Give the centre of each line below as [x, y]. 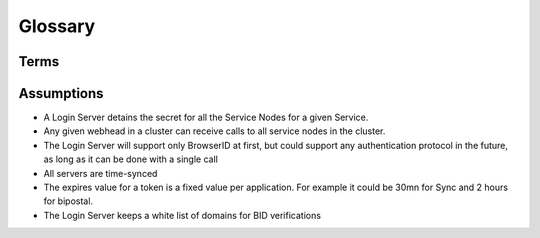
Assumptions [61, 93]
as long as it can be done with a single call [131, 159]
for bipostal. [68, 201]
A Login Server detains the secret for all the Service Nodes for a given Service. [206, 117]
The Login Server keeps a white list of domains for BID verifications [182, 215]
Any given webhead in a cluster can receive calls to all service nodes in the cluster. [214, 131]
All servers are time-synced [100, 173]
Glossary [57, 26]
